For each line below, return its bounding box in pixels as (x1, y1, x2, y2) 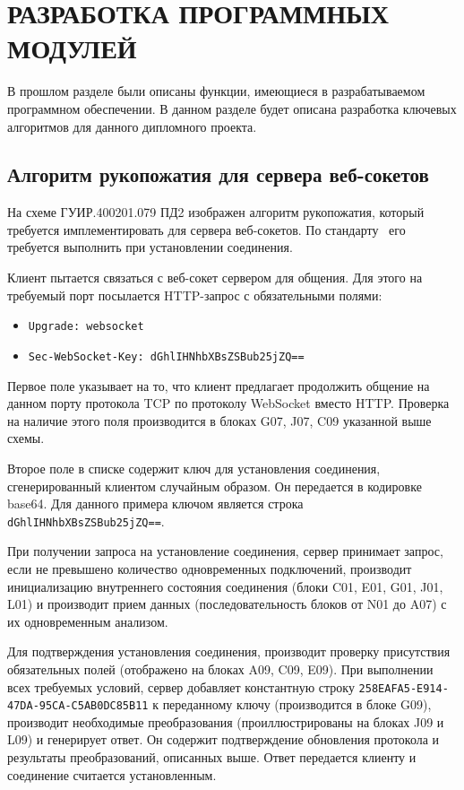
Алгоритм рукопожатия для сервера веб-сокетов (7, 161, 429, 188)
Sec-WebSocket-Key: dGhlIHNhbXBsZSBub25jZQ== (28, 350, 305, 363)
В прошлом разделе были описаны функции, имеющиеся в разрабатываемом (7, 82, 425, 100)
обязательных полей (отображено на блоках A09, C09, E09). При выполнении (7, 659, 434, 678)
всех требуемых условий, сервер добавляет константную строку (7, 677, 355, 696)
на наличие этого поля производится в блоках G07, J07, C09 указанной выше (7, 411, 432, 430)
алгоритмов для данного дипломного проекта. (7, 117, 257, 135)
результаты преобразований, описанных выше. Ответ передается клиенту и (7, 748, 417, 767)
